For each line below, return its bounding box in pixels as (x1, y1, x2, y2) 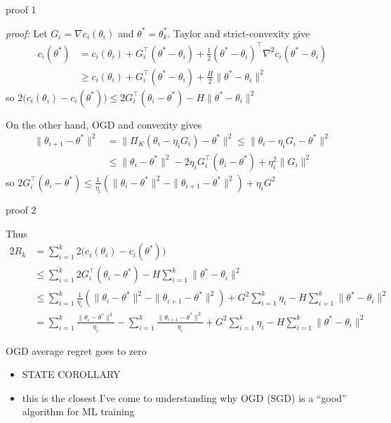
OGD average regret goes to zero (6, 343, 147, 358)
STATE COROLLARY (22, 367, 121, 382)
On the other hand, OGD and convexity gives (6, 117, 202, 131)
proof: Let (6, 25, 48, 40)
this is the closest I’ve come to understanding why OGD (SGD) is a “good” (22, 390, 347, 405)
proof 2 (6, 202, 37, 216)
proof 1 (6, 2, 37, 16)
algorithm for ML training (22, 404, 135, 419)
